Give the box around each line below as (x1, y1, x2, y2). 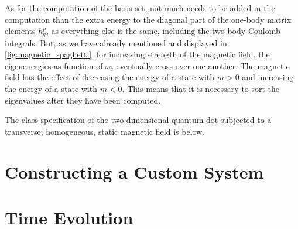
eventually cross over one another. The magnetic (116, 59, 290, 71)
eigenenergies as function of (5, 59, 103, 71)
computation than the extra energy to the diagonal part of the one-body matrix (5, 13, 292, 25)
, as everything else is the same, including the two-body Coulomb (46, 25, 280, 37)
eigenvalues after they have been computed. (5, 94, 161, 106)
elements (5, 25, 36, 37)
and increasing (242, 71, 294, 83)
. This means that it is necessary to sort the (122, 83, 280, 95)
